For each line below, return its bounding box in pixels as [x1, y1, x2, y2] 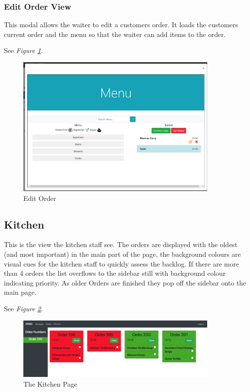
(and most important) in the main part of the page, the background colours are [4, 249, 241, 259]
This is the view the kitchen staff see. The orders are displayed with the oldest [4, 239, 238, 249]
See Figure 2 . [4, 303, 43, 313]
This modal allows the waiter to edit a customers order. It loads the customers [4, 19, 238, 30]
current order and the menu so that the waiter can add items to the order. [4, 29, 226, 39]
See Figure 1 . [4, 45, 43, 55]
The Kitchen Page [23, 378, 77, 389]
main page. [4, 287, 36, 297]
